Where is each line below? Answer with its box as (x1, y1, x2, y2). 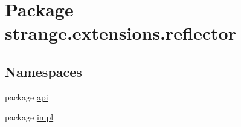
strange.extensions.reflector (5, 21, 236, 45)
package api (5, 90, 48, 103)
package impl (5, 111, 54, 123)
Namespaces (5, 62, 82, 80)
